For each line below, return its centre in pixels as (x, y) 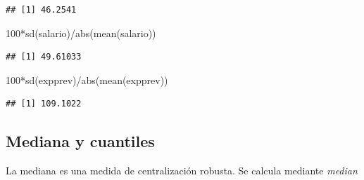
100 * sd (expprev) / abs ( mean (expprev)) (87, 79)
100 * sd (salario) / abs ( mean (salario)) (81, 33)
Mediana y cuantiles (80, 141)
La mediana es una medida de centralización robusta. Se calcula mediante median (182, 171)
